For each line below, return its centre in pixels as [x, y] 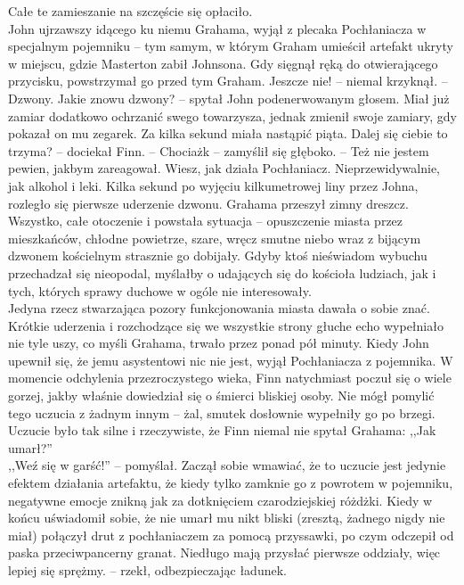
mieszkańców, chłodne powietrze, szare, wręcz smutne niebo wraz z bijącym [215, 238]
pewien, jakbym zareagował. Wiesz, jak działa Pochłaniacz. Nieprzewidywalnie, [224, 168]
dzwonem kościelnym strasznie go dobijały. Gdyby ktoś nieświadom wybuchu [218, 255]
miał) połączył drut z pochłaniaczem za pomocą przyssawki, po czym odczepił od [231, 535]
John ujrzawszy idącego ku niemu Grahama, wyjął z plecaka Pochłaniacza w [217, 28]
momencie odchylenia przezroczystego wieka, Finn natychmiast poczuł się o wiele [230, 378]
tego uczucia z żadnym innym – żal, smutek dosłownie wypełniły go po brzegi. [222, 412]
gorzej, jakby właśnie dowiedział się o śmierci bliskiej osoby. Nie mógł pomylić [221, 395]
